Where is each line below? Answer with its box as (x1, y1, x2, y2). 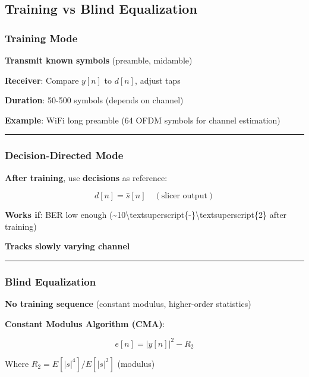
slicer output (161, 192, 207, 201)
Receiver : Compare (5, 74, 79, 86)
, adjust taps (135, 74, 181, 86)
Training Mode (5, 30, 78, 45)
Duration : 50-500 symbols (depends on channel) (5, 94, 184, 106)
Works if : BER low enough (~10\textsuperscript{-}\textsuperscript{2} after (5, 208, 287, 221)
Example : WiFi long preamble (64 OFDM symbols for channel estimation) (5, 113, 280, 126)
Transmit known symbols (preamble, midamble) (5, 54, 193, 66)
